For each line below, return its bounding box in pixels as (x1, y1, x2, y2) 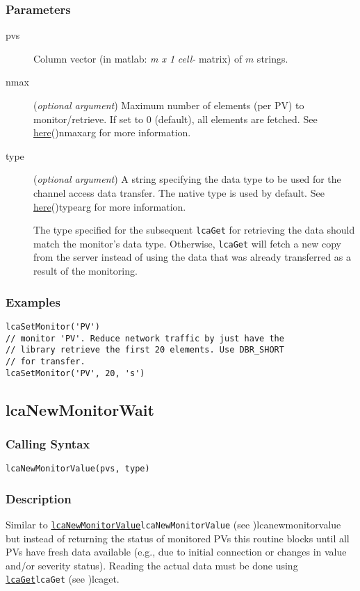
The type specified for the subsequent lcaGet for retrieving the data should (33, 222, 355, 237)
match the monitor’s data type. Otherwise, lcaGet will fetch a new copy (33, 236, 341, 250)
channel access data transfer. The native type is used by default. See (33, 185, 325, 200)
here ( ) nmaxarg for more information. (33, 125, 191, 140)
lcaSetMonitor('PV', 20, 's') (6, 368, 145, 378)
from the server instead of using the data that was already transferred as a (33, 250, 351, 264)
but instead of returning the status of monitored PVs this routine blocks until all (6, 531, 350, 545)
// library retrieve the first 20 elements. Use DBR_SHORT (6, 345, 284, 355)
